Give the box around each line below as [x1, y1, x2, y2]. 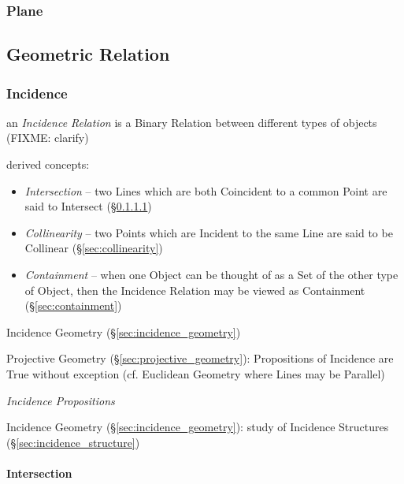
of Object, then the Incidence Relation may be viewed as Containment [24, 281, 365, 298]
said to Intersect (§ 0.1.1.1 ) [24, 198, 152, 214]
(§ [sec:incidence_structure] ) [6, 434, 140, 450]
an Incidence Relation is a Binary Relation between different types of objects [6, 114, 377, 130]
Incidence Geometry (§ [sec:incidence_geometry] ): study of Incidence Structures [6, 419, 389, 435]
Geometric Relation [6, 42, 170, 66]
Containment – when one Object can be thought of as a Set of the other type [24, 266, 398, 282]
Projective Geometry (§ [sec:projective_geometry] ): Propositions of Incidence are [6, 350, 394, 367]
